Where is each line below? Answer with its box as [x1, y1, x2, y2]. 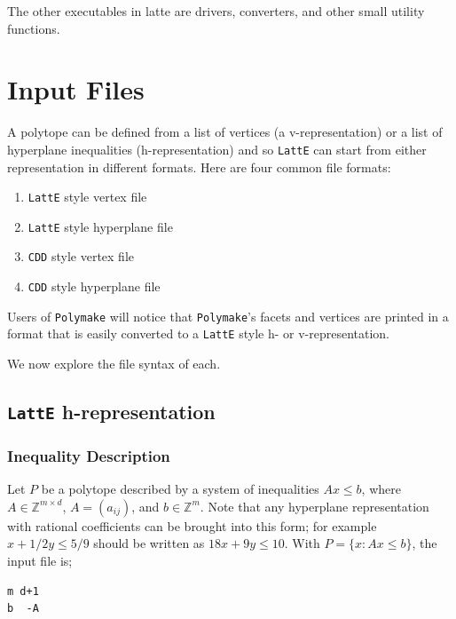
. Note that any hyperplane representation [200, 496, 429, 515]
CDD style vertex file [28, 247, 134, 266]
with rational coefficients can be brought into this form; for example [7, 516, 377, 535]
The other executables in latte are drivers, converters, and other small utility [7, 2, 425, 20]
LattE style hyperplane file [28, 217, 173, 235]
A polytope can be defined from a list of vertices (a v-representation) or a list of [7, 123, 443, 141]
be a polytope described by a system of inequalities [41, 480, 319, 498]
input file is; [7, 552, 73, 570]
